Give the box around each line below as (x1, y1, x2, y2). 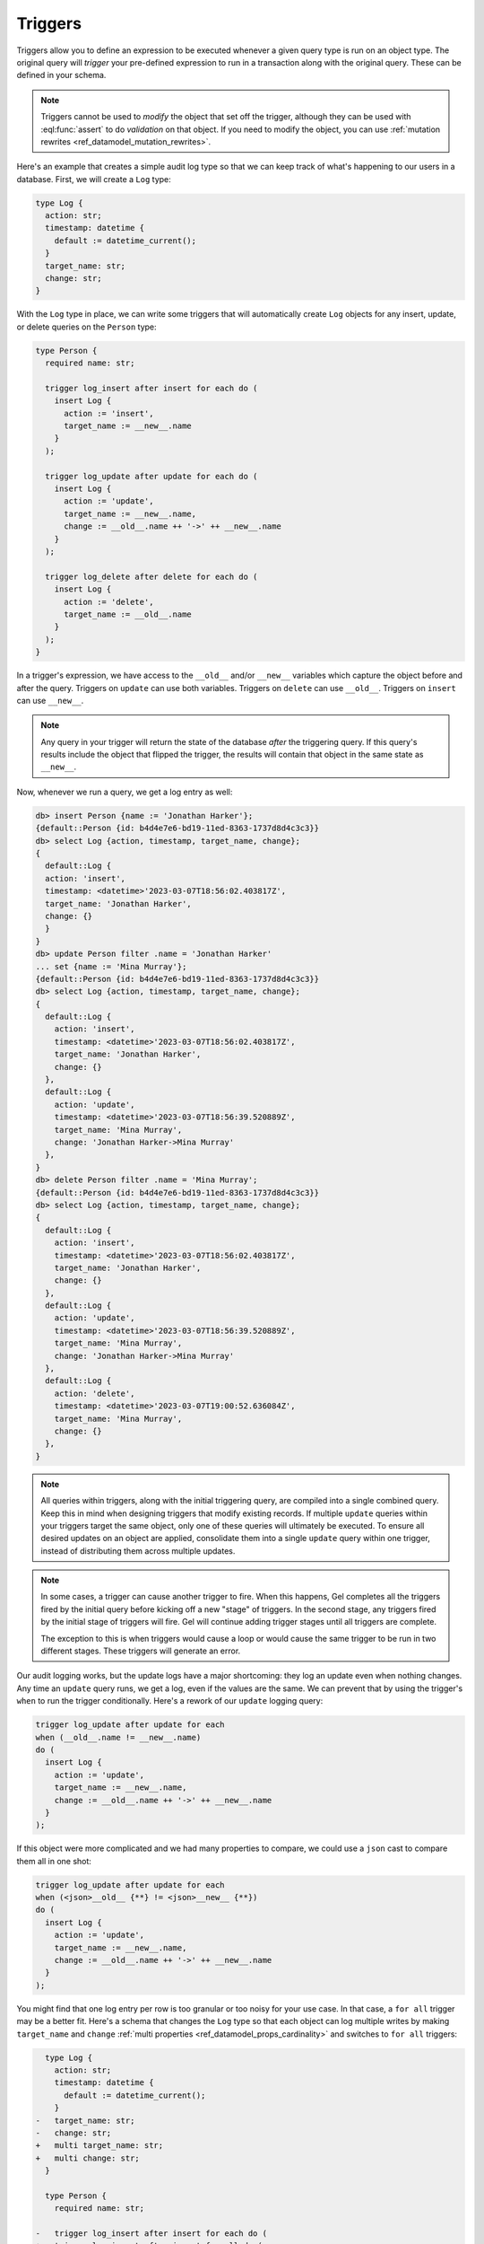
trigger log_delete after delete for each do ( (45, 571, 258, 582)
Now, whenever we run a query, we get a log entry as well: (16, 786, 233, 797)
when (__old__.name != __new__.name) (35, 1732, 202, 1742)
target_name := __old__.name (64, 609, 192, 619)
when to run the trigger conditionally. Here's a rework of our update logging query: (16, 1696, 324, 1706)
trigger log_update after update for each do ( (45, 471, 258, 481)
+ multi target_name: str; (35, 2141, 164, 2151)
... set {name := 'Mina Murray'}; (35, 961, 187, 971)
